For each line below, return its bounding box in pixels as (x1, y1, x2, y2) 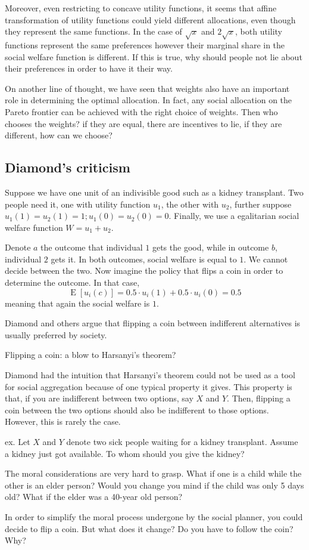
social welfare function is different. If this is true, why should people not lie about (5, 50, 302, 63)
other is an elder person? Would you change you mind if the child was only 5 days (5, 478, 304, 491)
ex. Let (5, 435, 30, 447)
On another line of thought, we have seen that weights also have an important (5, 82, 290, 94)
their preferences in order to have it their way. (5, 62, 173, 75)
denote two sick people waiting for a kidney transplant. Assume (66, 435, 298, 447)
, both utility (235, 25, 282, 38)
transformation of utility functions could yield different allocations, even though (5, 13, 296, 26)
